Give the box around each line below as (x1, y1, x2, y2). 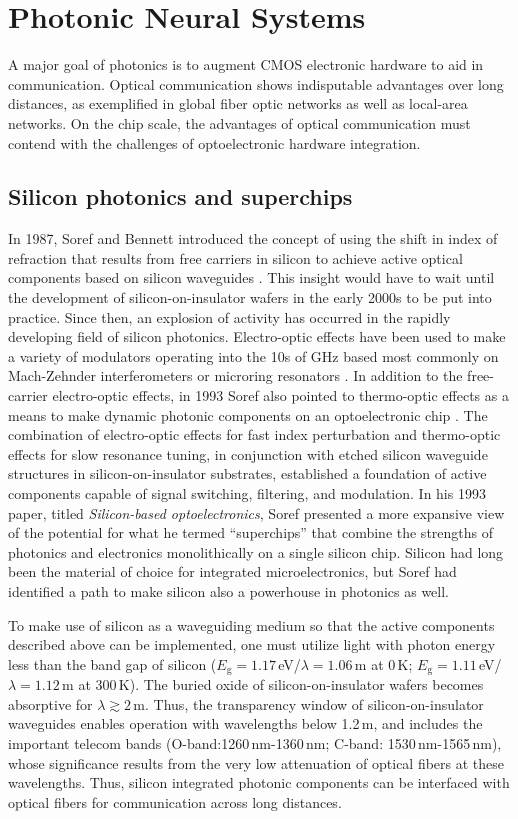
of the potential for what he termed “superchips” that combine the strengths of (8, 522, 494, 543)
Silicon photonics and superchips (8, 181, 353, 212)
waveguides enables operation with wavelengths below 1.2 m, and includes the (8, 713, 483, 734)
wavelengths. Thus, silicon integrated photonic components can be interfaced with (8, 772, 510, 793)
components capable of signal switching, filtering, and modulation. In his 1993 (8, 483, 486, 504)
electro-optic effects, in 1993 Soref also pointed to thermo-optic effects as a (52, 385, 509, 406)
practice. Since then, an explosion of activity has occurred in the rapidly (8, 306, 451, 327)
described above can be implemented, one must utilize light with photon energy (8, 634, 496, 655)
